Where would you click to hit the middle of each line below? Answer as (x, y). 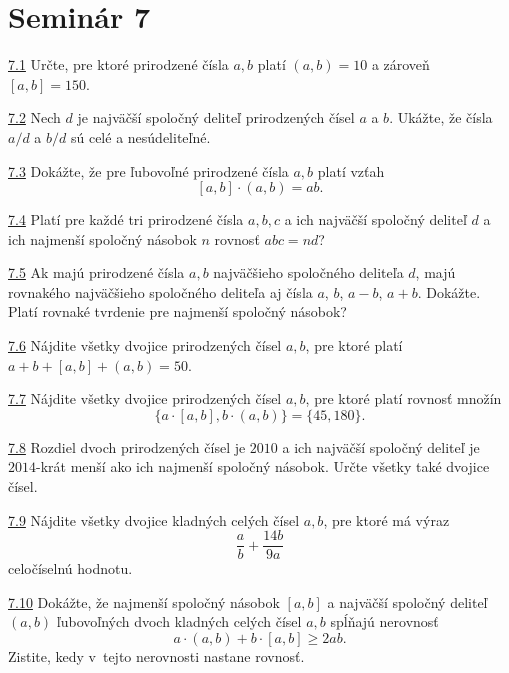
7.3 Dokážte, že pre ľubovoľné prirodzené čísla (148, 170)
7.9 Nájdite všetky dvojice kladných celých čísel (154, 519)
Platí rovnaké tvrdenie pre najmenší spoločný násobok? (177, 311)
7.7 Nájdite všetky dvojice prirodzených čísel (145, 398)
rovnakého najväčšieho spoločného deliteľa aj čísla (160, 291)
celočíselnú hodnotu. (70, 568)
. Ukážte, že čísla (441, 117)
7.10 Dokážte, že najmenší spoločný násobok (144, 601)
